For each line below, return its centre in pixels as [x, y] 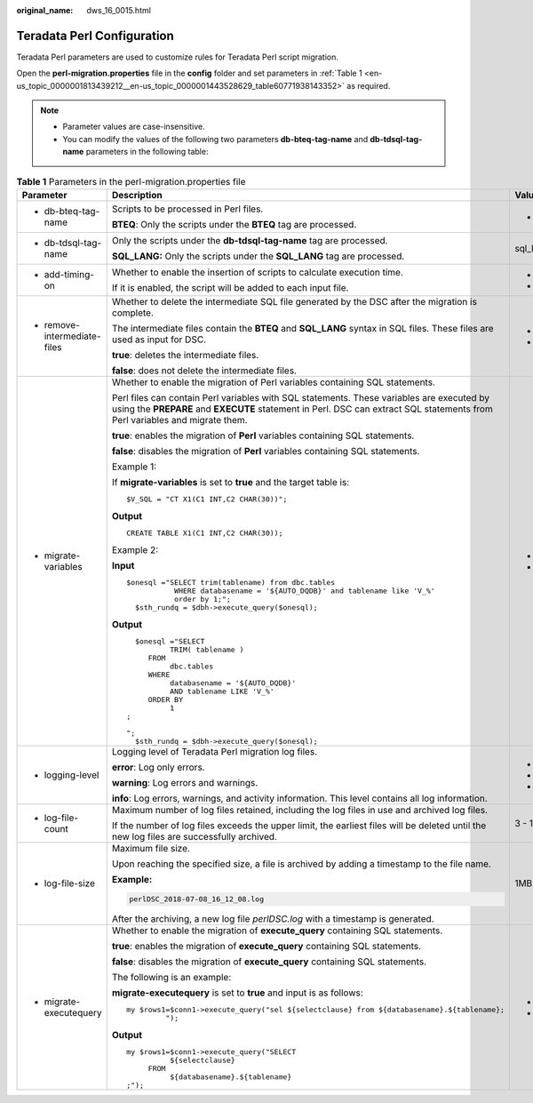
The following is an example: [171, 977]
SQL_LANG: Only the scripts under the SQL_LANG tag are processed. [258, 256]
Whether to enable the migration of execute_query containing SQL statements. [277, 931]
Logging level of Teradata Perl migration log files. [215, 752]
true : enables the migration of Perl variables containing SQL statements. [263, 436]
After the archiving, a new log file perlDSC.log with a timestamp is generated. [273, 918]
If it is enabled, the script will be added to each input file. [230, 288]
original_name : [45, 10]
